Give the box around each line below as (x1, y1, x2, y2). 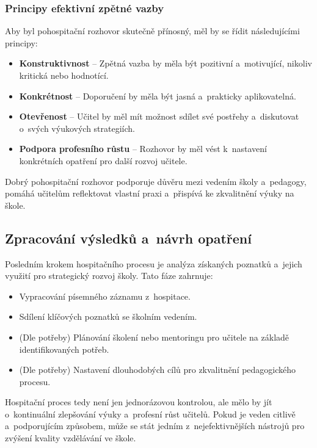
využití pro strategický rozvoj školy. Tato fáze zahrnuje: (5, 269, 213, 282)
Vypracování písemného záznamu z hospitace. (19, 289, 191, 302)
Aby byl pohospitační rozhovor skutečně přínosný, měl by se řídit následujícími (5, 24, 300, 37)
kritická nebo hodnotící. (19, 69, 109, 81)
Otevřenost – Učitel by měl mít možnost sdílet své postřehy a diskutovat (19, 110, 299, 123)
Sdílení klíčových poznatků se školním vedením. (19, 310, 197, 323)
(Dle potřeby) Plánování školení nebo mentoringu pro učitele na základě (19, 330, 290, 343)
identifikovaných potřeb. (19, 342, 109, 355)
